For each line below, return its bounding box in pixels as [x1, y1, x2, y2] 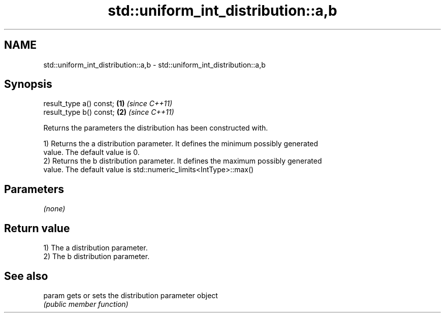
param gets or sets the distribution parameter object [43, 291, 218, 300]
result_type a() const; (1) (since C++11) [43, 99, 172, 108]
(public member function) [43, 299, 129, 308]
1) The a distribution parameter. [43, 243, 148, 252]
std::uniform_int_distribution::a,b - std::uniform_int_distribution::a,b [43, 60, 266, 69]
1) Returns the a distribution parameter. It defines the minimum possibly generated [43, 139, 319, 148]
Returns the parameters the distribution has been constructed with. [43, 123, 268, 133]
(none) [43, 204, 66, 213]
